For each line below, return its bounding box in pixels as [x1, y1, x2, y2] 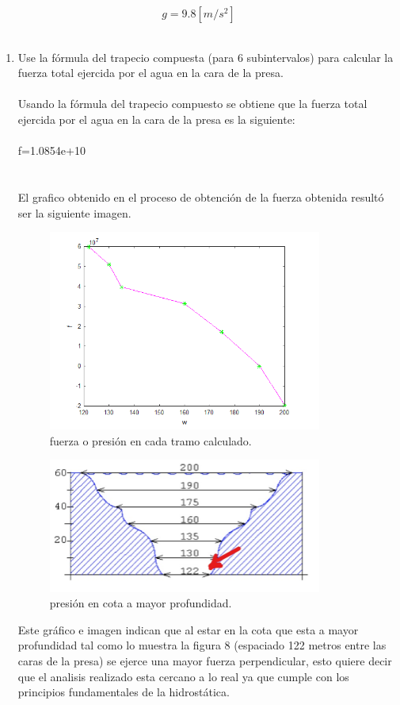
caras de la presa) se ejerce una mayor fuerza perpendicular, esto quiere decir [17, 653, 392, 669]
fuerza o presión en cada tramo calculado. [49, 432, 252, 449]
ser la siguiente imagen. [17, 204, 131, 221]
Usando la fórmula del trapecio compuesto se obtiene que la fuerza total [17, 95, 368, 112]
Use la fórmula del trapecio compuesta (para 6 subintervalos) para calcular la [17, 48, 394, 65]
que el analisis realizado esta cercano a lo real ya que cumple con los [17, 668, 349, 684]
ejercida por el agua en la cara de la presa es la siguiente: [17, 110, 295, 127]
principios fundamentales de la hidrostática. [17, 684, 230, 700]
